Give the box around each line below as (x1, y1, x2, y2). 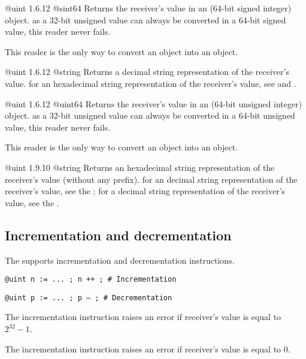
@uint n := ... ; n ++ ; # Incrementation (5, 275, 177, 284)
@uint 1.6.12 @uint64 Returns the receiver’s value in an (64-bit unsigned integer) (5, 97, 302, 110)
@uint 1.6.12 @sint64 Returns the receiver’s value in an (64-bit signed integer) (5, 2, 292, 14)
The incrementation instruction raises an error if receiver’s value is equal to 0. (5, 342, 290, 355)
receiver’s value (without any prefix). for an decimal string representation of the (5, 173, 298, 185)
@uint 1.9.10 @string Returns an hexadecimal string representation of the (5, 161, 275, 173)
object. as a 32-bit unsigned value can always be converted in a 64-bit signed (5, 13, 286, 26)
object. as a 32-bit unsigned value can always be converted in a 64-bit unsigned (5, 109, 295, 122)
